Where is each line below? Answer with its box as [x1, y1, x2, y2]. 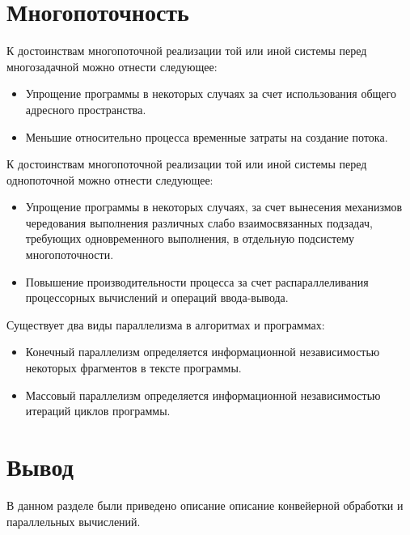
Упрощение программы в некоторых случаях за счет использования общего [25, 85, 396, 102]
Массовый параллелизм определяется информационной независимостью [25, 386, 381, 403]
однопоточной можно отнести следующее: [6, 171, 213, 188]
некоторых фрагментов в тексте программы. [25, 359, 242, 376]
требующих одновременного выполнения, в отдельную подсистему [25, 230, 355, 247]
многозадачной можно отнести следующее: [6, 57, 218, 74]
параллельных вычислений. [6, 512, 141, 529]
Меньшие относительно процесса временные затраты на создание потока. [25, 128, 388, 145]
